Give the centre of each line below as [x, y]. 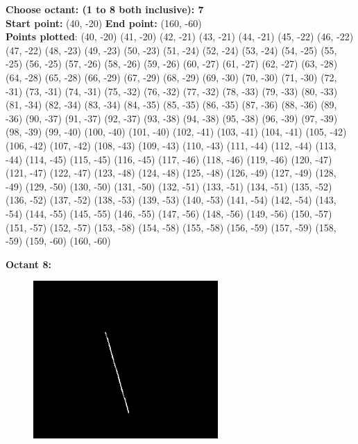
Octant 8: [28, 264]
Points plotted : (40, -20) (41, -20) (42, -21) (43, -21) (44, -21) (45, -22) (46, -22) [180, 36]
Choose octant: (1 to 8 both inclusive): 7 [105, 9]
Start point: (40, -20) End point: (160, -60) [104, 23]
